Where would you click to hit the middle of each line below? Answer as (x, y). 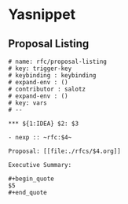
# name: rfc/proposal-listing (58, 61)
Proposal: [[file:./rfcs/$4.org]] (65, 151)
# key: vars (27, 103)
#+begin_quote (31, 179)
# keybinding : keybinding (52, 76)
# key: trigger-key (40, 69)
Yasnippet (42, 15)
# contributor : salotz (47, 89)
